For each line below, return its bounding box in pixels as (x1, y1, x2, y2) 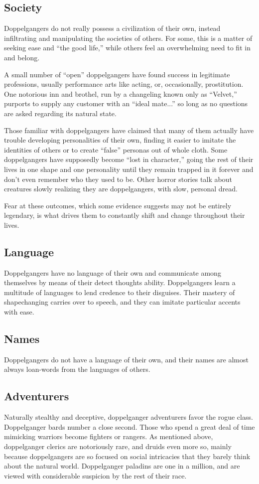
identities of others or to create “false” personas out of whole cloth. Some (4, 144, 228, 155)
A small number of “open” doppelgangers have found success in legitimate (4, 69, 230, 79)
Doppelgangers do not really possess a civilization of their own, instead (4, 23, 221, 33)
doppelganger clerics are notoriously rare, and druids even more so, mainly (4, 441, 232, 452)
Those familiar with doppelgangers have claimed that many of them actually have (4, 125, 254, 135)
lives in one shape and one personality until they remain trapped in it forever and (4, 163, 254, 174)
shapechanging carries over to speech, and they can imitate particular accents (4, 297, 241, 307)
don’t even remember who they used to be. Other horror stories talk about (4, 173, 232, 184)
